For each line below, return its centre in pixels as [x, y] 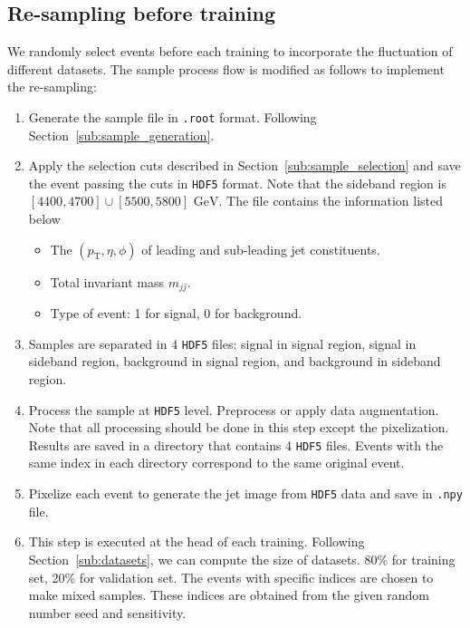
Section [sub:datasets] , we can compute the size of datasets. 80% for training [242, 559]
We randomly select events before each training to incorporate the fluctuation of [230, 51]
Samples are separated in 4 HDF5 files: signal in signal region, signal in [222, 343]
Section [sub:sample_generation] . [121, 135]
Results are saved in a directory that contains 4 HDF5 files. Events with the [236, 444]
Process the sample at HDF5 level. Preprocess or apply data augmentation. [234, 409]
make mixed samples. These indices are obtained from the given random [229, 595]
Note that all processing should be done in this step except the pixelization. [239, 427]
